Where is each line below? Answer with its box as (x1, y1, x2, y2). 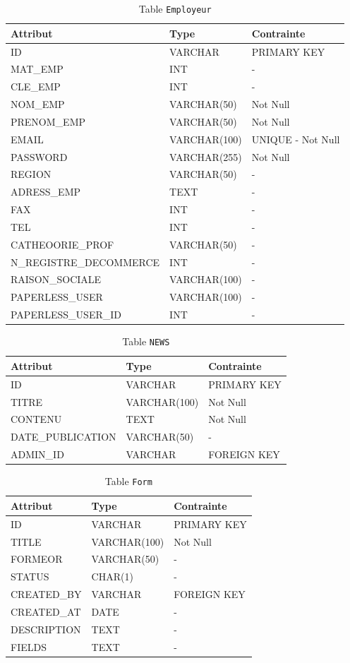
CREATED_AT (11, 604, 81, 619)
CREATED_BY (11, 587, 82, 602)
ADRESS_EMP (11, 184, 81, 199)
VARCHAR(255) (169, 149, 242, 164)
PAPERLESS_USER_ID (11, 307, 121, 322)
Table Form (104, 474, 152, 489)
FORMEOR (11, 551, 63, 566)
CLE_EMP (11, 79, 61, 94)
